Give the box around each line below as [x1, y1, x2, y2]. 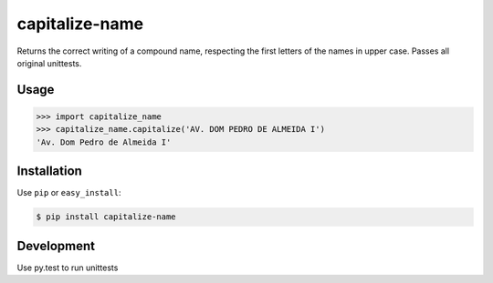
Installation [16, 164, 82, 179]
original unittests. [16, 57, 82, 68]
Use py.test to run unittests [16, 262, 119, 273]
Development [16, 238, 96, 254]
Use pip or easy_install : [16, 187, 121, 198]
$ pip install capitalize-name [36, 212, 177, 222]
